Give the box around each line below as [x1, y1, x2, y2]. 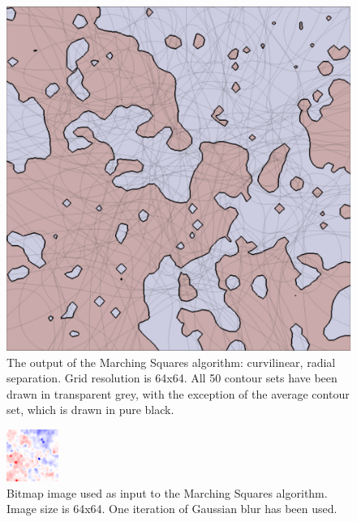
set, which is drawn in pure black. [6, 401, 174, 418]
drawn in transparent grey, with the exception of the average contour [6, 385, 350, 402]
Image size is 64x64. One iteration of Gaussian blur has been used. [6, 500, 338, 517]
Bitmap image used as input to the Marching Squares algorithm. [6, 484, 328, 501]
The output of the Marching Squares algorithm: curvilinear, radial [6, 353, 336, 370]
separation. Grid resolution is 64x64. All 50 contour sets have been [6, 369, 338, 386]
